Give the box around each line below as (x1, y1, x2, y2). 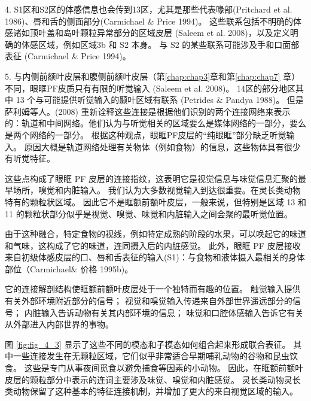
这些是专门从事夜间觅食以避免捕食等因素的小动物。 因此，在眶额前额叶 (24, 361, 304, 374)
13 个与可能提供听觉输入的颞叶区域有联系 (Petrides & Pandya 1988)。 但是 (16, 93, 304, 106)
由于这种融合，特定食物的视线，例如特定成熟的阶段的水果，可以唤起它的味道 (5, 227, 306, 240)
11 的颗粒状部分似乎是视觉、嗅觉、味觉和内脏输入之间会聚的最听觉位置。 (5, 207, 292, 220)
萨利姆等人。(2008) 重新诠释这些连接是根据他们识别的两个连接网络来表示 (5, 105, 291, 117)
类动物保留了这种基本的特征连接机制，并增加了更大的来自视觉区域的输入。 (5, 385, 298, 397)
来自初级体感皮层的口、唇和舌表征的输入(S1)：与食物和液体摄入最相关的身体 (5, 251, 305, 263)
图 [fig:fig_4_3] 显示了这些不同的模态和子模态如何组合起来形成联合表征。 (5, 338, 291, 350)
